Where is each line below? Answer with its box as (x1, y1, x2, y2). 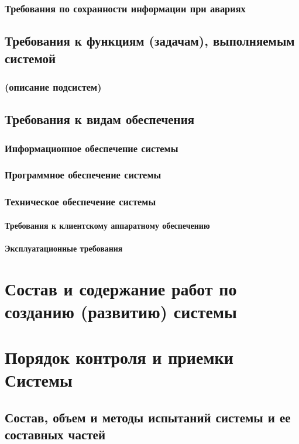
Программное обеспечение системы (5, 167, 161, 182)
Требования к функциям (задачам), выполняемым (5, 32, 295, 50)
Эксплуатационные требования (5, 242, 123, 254)
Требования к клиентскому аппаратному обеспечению (5, 219, 210, 231)
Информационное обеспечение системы (5, 140, 178, 155)
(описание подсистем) (5, 79, 102, 94)
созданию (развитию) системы (5, 299, 237, 323)
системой (5, 49, 56, 67)
